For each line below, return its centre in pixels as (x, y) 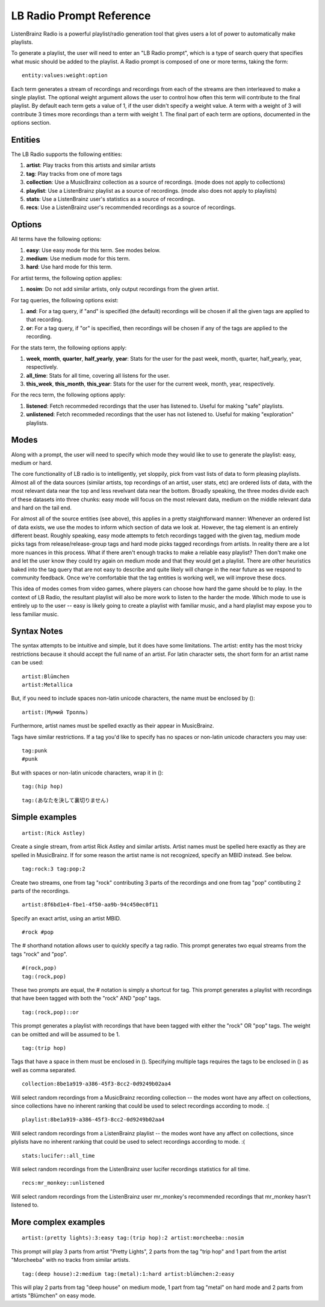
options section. (31, 123)
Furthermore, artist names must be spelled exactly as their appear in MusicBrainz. (113, 726)
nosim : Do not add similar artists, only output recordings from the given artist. (123, 289)
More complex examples (58, 1222)
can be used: (27, 663)
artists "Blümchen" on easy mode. (54, 1296)
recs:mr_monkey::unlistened (63, 1183)
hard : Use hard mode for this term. (69, 267)
